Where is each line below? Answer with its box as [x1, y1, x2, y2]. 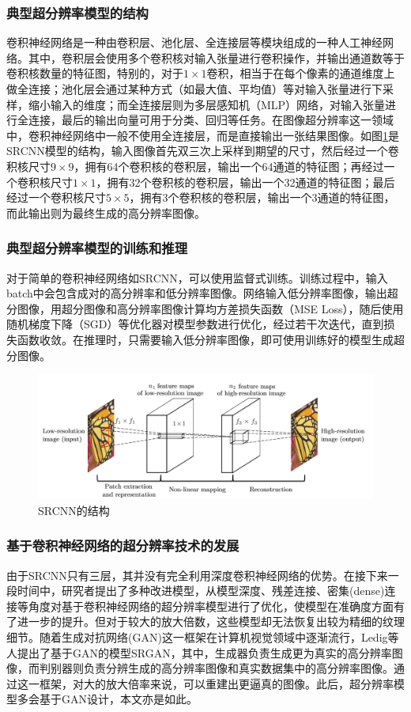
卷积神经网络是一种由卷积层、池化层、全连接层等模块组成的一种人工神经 [6, 34, 383, 51]
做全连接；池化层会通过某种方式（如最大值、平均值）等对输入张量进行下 [6, 81, 383, 97]
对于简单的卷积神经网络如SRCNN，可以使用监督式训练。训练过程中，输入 [6, 269, 388, 286]
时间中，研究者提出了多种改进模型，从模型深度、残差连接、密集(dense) [17, 582, 385, 599]
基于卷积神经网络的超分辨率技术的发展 [6, 536, 239, 555]
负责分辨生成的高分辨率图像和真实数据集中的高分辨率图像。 [83, 660, 394, 676]
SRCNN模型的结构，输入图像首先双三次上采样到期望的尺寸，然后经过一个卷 [6, 142, 399, 159]
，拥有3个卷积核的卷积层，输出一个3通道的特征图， [129, 189, 395, 206]
